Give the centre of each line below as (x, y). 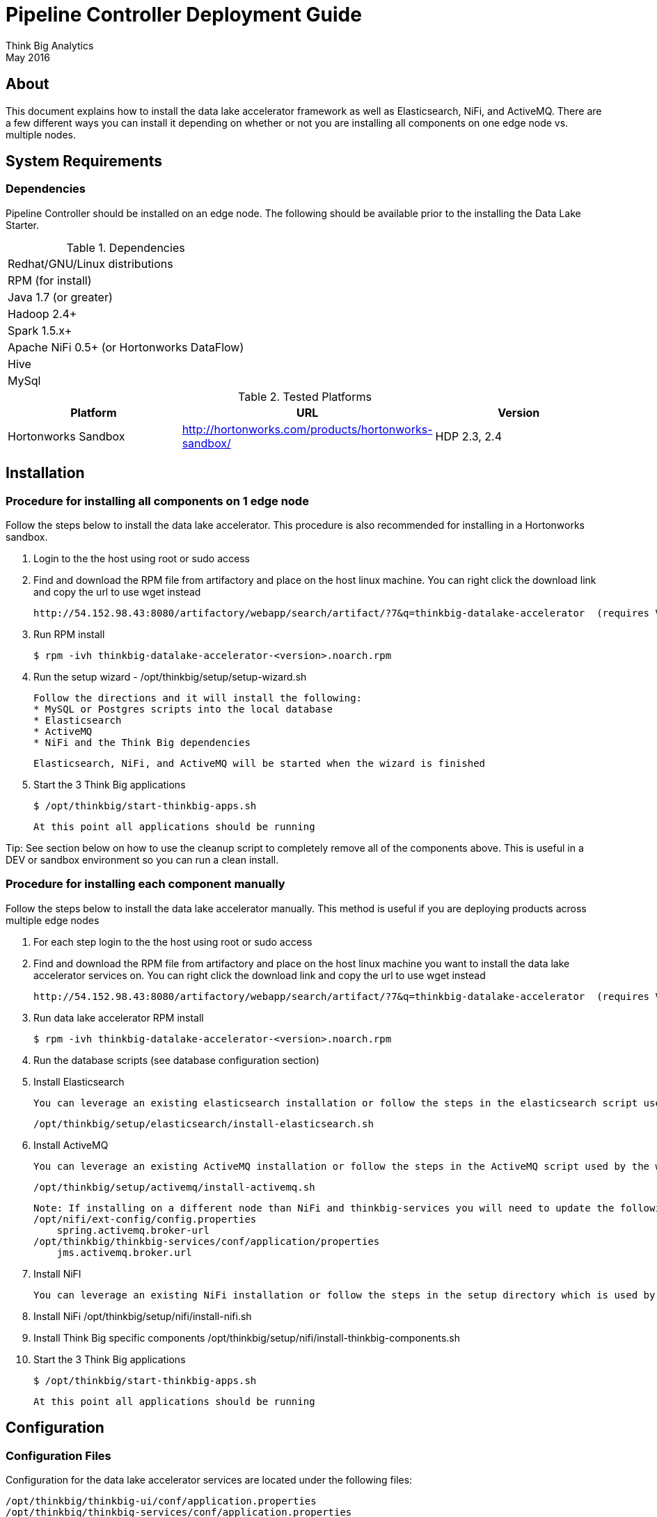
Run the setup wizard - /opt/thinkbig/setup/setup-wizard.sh (170, 677)
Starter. (23, 225)
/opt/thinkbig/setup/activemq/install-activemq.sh (174, 1187)
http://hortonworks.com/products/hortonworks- (307, 429)
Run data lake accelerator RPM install (119, 1017)
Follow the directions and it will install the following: (198, 698)
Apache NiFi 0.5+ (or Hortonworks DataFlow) (126, 347)
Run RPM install (69, 635)
